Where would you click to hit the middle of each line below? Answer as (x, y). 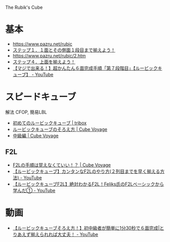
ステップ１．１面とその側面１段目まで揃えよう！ (64, 50)
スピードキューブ (41, 97)
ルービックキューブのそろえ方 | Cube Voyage (60, 129)
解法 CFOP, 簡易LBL (26, 112)
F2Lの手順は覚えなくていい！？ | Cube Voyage (62, 165)
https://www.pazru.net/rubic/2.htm (49, 56)
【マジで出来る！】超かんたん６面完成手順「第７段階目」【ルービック (85, 68)
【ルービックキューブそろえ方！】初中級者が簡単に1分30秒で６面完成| (86, 228)
